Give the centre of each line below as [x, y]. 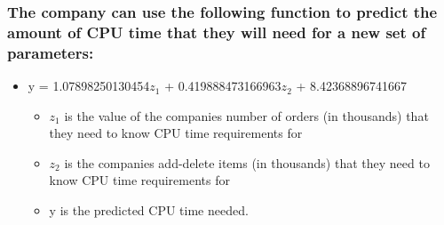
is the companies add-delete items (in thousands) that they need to [247, 162]
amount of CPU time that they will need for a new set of [217, 32]
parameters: [51, 52]
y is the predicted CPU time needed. [149, 210]
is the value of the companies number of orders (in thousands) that [246, 115]
